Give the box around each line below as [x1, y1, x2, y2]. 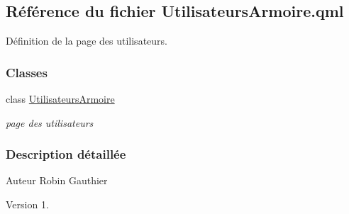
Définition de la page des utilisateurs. [6, 33, 167, 48]
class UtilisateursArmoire [6, 91, 115, 106]
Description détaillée [6, 145, 126, 163]
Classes [6, 63, 48, 81]
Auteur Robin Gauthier [6, 173, 108, 188]
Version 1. [6, 197, 49, 212]
